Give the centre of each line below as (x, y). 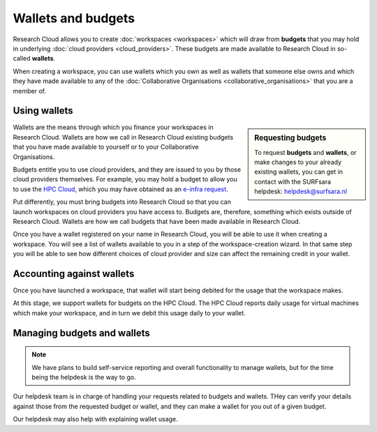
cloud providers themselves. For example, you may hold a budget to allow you (125, 179)
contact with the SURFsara (293, 181)
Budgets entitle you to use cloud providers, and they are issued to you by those (127, 169)
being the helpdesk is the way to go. (84, 377)
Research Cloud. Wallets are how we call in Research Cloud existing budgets (123, 137)
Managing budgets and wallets (81, 333)
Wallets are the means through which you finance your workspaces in (113, 127)
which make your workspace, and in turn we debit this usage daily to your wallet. (129, 313)
